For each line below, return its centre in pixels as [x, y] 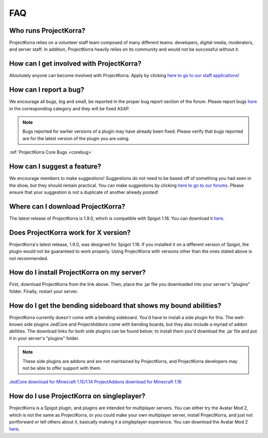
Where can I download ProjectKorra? [67, 206]
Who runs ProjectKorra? [47, 31]
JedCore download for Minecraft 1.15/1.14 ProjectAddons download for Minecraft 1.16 [96, 382]
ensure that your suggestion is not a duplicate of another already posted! [84, 192]
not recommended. [29, 258]
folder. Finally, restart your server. [44, 291]
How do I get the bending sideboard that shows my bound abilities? [115, 306]
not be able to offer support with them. [62, 368]
